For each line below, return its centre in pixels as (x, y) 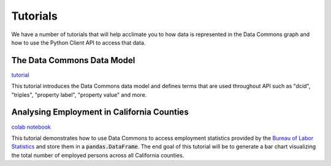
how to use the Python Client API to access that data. (78, 42)
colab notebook (31, 127)
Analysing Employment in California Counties (100, 112)
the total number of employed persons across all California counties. (98, 155)
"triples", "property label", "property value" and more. (79, 94)
